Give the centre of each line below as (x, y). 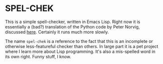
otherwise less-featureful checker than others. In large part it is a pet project (82, 46)
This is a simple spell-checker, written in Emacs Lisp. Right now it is (72, 22)
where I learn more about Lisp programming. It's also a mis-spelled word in (80, 51)
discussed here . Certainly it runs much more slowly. (57, 32)
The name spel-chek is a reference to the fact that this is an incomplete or (79, 41)
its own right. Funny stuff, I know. (38, 56)
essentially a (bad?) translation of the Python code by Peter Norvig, (72, 26)
